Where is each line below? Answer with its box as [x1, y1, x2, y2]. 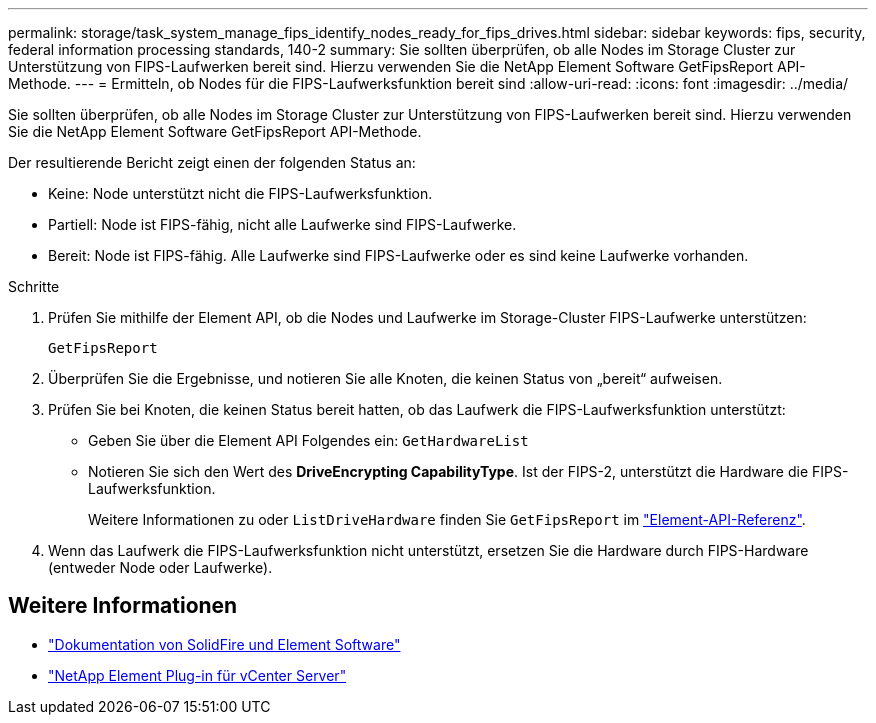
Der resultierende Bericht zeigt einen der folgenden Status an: [8, 154, 416, 171]
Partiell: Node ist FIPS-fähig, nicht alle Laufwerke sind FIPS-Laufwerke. [48, 216, 517, 233]
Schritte [8, 278, 60, 295]
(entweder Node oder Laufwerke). [48, 559, 273, 576]
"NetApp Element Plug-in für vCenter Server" [48, 666, 347, 684]
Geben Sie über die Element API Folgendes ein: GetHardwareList [88, 432, 529, 449]
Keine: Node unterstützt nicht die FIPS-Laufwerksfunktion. [48, 185, 433, 202]
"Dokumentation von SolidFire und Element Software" [48, 635, 401, 653]
